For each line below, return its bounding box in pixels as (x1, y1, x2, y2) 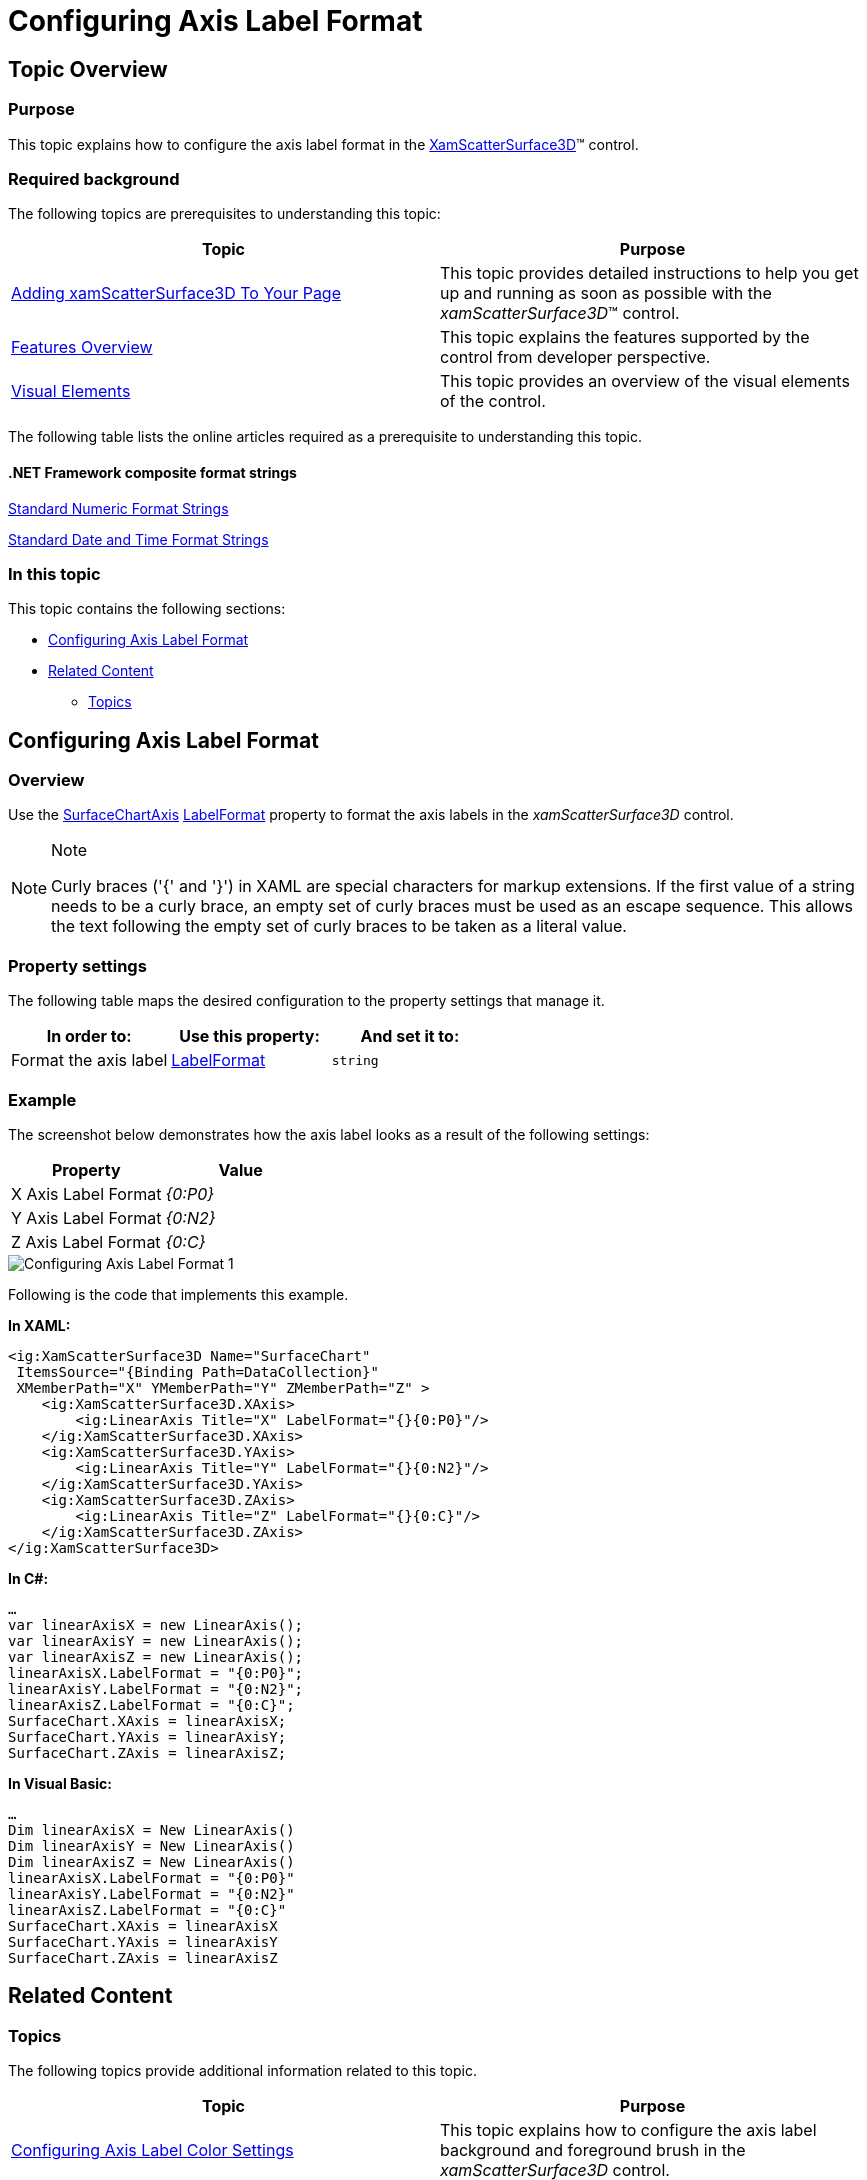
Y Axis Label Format (11, 1207, 162, 1228)
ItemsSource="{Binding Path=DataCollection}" (16, 1363, 379, 1380)
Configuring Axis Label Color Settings (11, 2140, 294, 2161)
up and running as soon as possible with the (440, 283, 772, 304)
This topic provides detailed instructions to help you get (440, 263, 859, 284)
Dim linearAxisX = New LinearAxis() (8, 1821, 295, 1838)
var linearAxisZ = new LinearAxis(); (8, 1648, 304, 1665)
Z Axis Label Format (11, 1231, 161, 1252)
